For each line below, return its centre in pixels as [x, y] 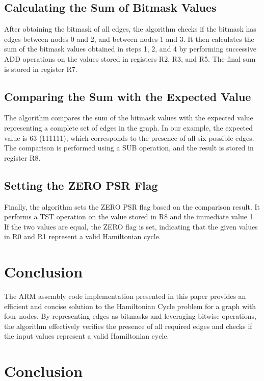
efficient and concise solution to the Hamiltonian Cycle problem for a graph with [130, 306]
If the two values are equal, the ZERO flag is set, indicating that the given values [131, 226]
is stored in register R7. [41, 69]
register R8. [22, 157]
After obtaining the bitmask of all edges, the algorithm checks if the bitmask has [130, 29]
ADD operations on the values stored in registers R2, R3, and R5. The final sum [130, 58]
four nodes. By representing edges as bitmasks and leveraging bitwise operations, [130, 316]
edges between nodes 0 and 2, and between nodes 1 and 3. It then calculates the [129, 39]
